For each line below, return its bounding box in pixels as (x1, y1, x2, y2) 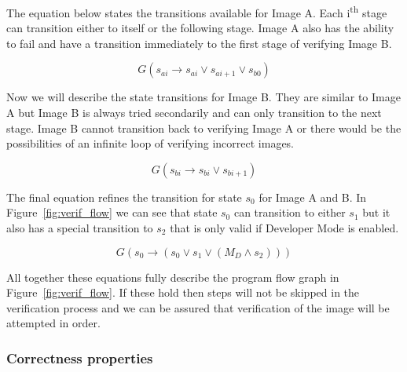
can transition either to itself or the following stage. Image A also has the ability (6, 20, 394, 36)
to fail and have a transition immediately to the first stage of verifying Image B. (6, 35, 392, 51)
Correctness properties (6, 348, 153, 367)
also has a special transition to (6, 220, 153, 235)
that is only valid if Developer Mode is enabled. (170, 220, 399, 235)
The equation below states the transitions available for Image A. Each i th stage (6, 2, 387, 20)
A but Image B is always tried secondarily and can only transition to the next (6, 104, 382, 121)
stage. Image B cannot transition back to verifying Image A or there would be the (6, 119, 401, 136)
